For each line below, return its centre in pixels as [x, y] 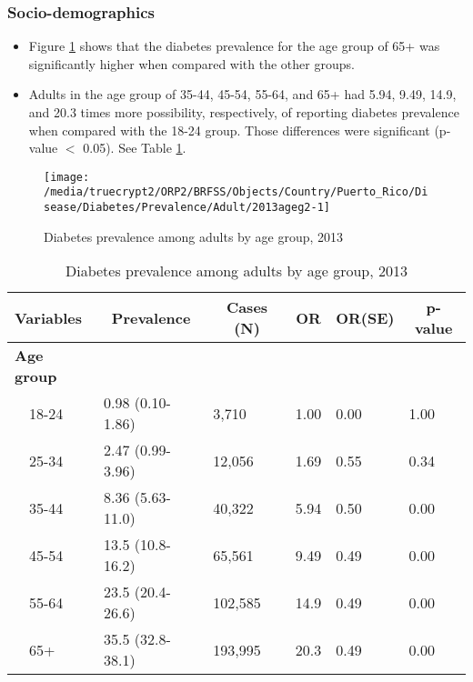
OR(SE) [365, 317]
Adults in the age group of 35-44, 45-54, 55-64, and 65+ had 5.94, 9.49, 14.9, [242, 94]
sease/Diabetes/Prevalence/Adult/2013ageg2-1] [187, 208]
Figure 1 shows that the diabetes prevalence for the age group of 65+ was [234, 46]
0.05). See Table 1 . [135, 148]
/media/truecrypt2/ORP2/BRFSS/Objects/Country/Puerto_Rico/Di [236, 192]
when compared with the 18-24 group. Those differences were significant [229, 130]
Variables [48, 317]
